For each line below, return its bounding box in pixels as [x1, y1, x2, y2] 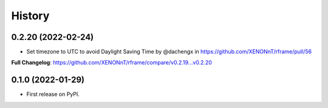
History [11, 9, 50, 22]
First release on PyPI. [26, 91, 80, 98]
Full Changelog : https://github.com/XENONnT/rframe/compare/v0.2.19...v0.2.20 [11, 59, 213, 66]
